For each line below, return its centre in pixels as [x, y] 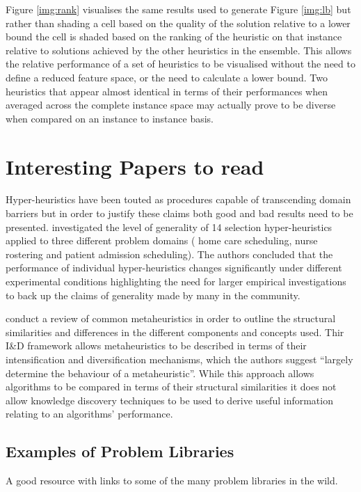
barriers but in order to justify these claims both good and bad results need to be [179, 213]
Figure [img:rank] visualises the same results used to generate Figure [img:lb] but [178, 9]
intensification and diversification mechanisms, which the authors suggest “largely [179, 359]
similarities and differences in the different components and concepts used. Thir [175, 332]
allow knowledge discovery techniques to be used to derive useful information [169, 400]
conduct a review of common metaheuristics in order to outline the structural [171, 318]
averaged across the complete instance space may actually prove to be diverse [171, 105]
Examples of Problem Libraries [120, 451]
